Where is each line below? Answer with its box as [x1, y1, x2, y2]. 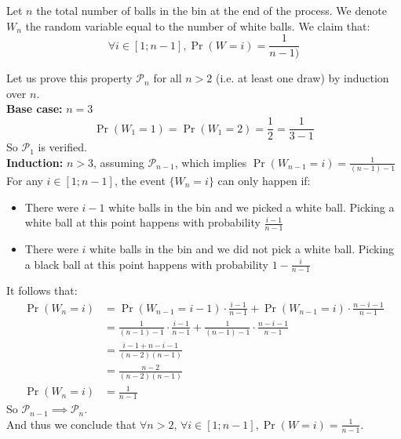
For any [6, 172, 43, 188]
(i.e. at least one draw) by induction [215, 70, 389, 86]
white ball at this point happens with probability [24, 214, 261, 230]
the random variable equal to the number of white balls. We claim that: [25, 17, 370, 34]
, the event [114, 172, 166, 188]
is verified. [38, 139, 87, 155]
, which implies [174, 154, 247, 170]
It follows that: [6, 282, 78, 299]
